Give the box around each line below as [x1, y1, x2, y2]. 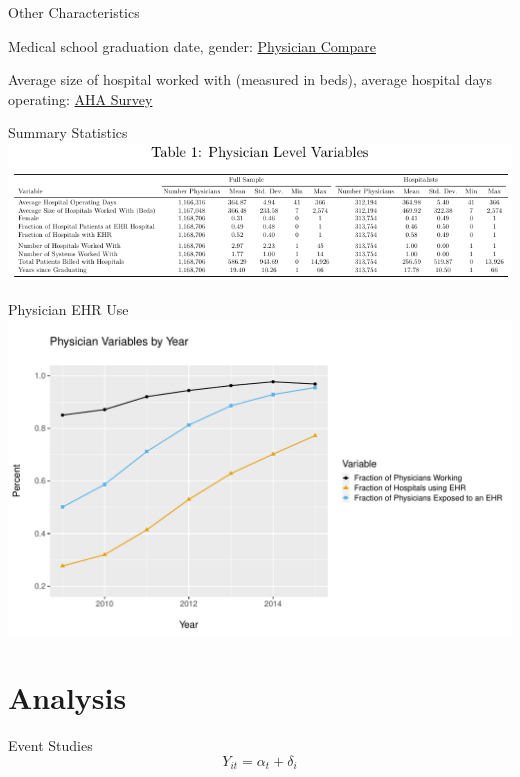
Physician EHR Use [8, 299, 129, 320]
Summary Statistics [8, 122, 128, 143]
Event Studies [8, 735, 93, 756]
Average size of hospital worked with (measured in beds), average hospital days [8, 69, 492, 90]
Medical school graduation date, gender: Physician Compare [8, 35, 376, 56]
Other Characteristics [8, 2, 140, 22]
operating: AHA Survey [8, 88, 153, 109]
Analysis [8, 677, 127, 718]
